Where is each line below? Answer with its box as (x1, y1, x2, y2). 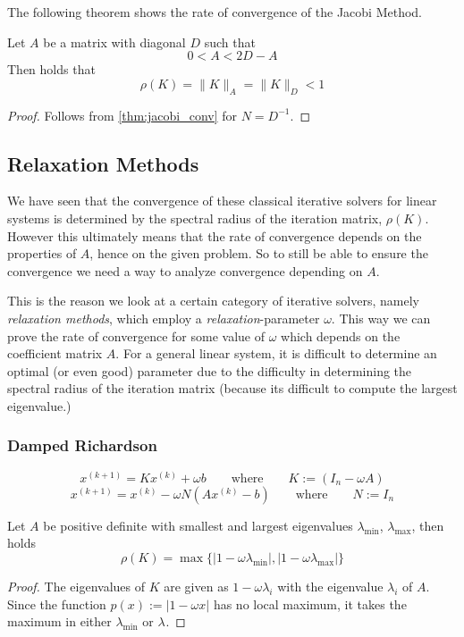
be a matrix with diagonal (43, 32, 186, 51)
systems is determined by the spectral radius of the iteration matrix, (7, 208, 383, 227)
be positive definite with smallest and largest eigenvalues (43, 515, 353, 534)
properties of (7, 244, 77, 263)
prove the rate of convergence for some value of (7, 326, 265, 345)
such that (204, 32, 256, 51)
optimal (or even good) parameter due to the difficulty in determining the (7, 361, 412, 380)
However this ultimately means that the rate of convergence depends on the (7, 226, 422, 245)
